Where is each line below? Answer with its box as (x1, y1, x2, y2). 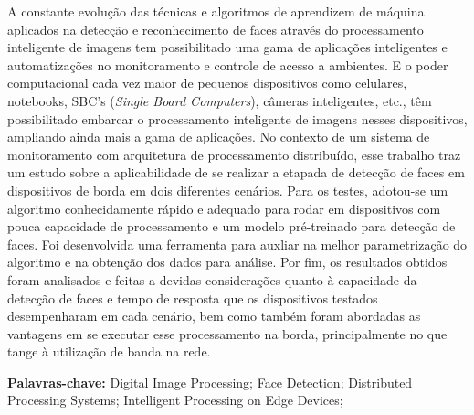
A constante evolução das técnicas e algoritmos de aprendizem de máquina (7, 2, 425, 20)
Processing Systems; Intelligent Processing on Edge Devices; (7, 390, 343, 410)
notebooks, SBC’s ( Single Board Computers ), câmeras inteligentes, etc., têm (7, 90, 432, 110)
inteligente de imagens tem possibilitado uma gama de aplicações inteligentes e (7, 37, 448, 57)
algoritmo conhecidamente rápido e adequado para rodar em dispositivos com (7, 198, 441, 218)
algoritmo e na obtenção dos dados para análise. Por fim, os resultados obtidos (7, 252, 448, 271)
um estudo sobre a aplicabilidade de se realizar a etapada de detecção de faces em (7, 163, 465, 182)
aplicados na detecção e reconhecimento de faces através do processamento (7, 19, 424, 38)
